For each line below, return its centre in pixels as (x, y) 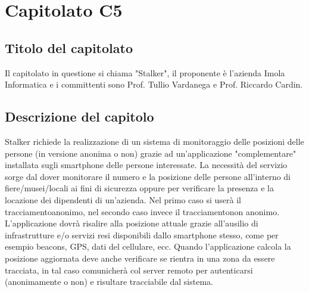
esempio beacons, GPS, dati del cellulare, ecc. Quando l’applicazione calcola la (148, 246)
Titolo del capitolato (69, 47)
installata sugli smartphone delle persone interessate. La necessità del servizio (146, 165)
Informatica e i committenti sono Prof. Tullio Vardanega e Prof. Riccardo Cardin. (154, 84)
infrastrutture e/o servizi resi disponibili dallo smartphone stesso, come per (142, 234)
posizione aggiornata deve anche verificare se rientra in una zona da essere (140, 258)
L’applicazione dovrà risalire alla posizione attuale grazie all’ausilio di (132, 223)
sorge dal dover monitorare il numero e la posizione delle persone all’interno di (148, 176)
